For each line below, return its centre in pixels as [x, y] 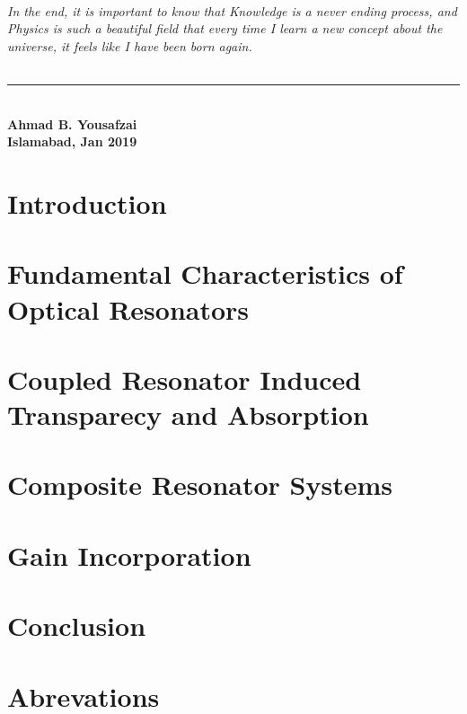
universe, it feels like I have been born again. [130, 45]
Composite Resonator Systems [200, 485]
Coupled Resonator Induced [185, 379]
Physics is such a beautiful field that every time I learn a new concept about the [225, 28]
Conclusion [77, 626]
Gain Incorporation [129, 555]
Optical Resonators [128, 309]
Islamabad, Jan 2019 [72, 141]
